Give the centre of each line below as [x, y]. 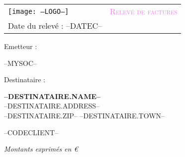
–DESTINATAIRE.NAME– [52, 96]
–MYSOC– [21, 63]
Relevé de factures [144, 11]
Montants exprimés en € [41, 149]
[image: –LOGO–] [38, 11]
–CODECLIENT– [31, 132]
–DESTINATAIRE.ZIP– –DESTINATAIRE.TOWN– [84, 115]
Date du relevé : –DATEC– [55, 26]
